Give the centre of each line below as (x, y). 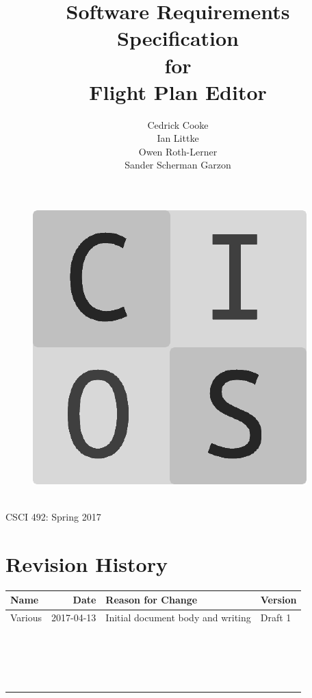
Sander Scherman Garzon (178, 165)
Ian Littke (178, 138)
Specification (178, 38)
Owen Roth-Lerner (178, 151)
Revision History (87, 564)
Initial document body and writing (178, 618)
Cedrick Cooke (178, 124)
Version (278, 600)
